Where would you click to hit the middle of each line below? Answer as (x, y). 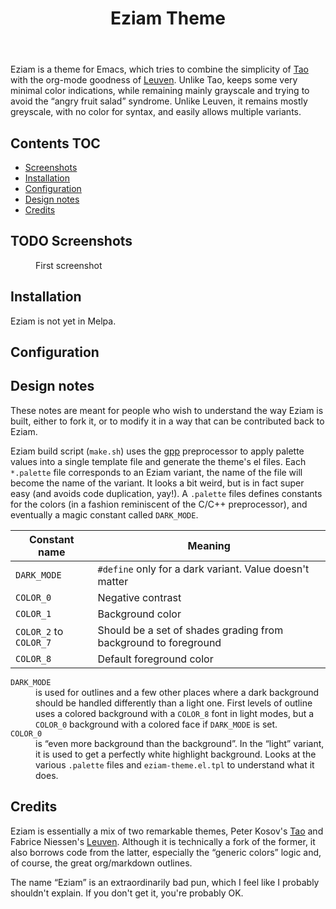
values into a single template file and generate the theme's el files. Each (158, 461)
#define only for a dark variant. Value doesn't (203, 569)
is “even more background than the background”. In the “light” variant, (180, 743)
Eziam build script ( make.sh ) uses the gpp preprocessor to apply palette (157, 451)
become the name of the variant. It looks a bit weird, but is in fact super (157, 483)
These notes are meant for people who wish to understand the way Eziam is (167, 410)
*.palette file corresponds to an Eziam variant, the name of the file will (156, 472)
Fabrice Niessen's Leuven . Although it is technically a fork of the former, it (163, 841)
